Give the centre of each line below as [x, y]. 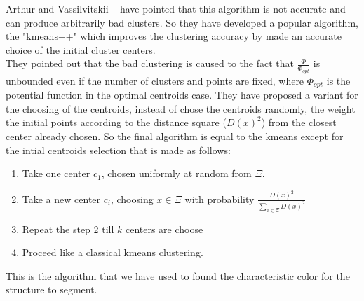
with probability [220, 198]
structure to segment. [52, 289]
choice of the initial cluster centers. [81, 49]
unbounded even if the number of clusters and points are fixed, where [155, 80]
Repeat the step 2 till [68, 229]
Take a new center [61, 198]
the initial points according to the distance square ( [116, 122]
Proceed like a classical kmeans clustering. [113, 252]
